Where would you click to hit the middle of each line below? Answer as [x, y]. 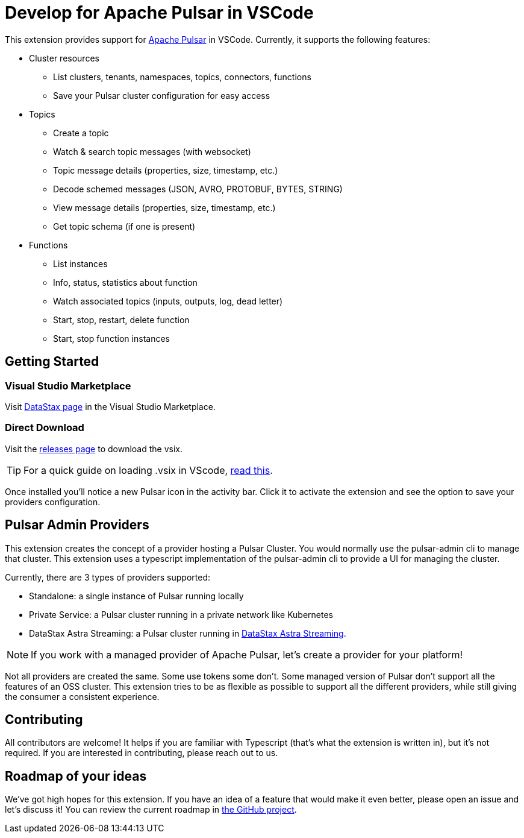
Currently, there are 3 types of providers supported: [108, 577]
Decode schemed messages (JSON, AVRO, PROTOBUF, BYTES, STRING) [198, 189]
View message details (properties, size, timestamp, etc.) [164, 207]
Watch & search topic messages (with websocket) [152, 151]
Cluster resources [64, 58]
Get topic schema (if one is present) [124, 226]
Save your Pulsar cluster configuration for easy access [162, 95]
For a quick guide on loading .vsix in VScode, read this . [148, 470]
